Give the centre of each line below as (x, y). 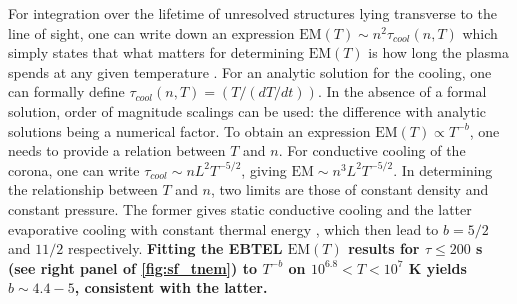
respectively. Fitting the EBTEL (175, 248)
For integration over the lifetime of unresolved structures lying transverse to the (252, 13)
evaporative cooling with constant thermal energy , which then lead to (223, 228)
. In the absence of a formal (402, 91)
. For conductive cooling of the (372, 150)
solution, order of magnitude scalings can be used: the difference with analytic (247, 110)
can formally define (66, 91)
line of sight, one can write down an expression (151, 32)
